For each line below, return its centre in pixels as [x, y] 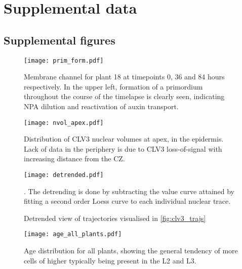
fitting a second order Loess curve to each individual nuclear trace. [127, 201]
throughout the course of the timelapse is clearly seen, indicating [124, 96]
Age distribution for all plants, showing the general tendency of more [131, 251]
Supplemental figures [59, 40]
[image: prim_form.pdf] [64, 60]
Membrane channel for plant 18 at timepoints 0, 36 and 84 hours [124, 77]
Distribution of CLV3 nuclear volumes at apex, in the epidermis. [124, 139]
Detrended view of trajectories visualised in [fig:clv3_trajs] [115, 218]
